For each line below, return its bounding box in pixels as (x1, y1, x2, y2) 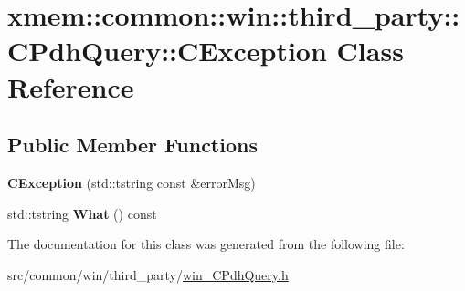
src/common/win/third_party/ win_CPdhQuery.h (7, 265, 289, 284)
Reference (7, 68, 134, 105)
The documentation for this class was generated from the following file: (7, 234, 405, 254)
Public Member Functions (7, 130, 258, 159)
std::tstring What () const (7, 203, 157, 223)
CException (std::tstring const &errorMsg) (7, 172, 256, 192)
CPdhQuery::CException (7, 32, 327, 69)
